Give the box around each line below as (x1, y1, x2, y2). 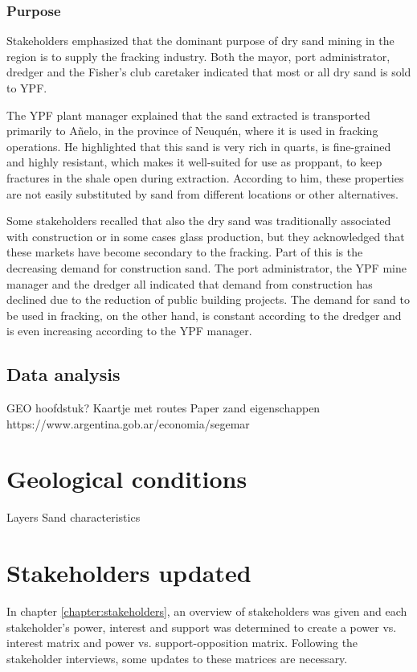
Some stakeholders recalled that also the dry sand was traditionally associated (6, 212, 391, 229)
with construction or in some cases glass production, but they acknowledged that (6, 227, 405, 244)
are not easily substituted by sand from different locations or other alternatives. (6, 185, 399, 202)
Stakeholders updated (6, 556, 251, 589)
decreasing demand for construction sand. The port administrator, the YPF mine (6, 259, 407, 276)
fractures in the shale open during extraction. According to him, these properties (6, 169, 404, 186)
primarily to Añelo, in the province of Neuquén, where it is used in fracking (6, 122, 378, 139)
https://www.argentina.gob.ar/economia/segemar (6, 415, 250, 432)
